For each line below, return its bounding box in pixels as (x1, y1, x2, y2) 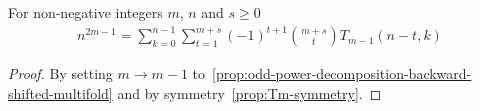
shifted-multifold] (8, 82, 113, 103)
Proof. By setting (8, 63, 113, 84)
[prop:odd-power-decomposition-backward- (212, 63, 472, 84)
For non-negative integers (8, 2, 163, 22)
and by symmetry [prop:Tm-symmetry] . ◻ (117, 82, 382, 103)
